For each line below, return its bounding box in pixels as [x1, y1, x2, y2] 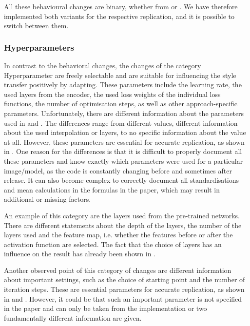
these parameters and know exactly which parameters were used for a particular [4, 155, 243, 166]
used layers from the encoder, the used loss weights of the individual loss [4, 89, 221, 99]
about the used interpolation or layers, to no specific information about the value [4, 127, 246, 137]
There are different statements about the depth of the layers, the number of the [4, 220, 242, 230]
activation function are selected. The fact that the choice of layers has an [4, 239, 222, 249]
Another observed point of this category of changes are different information [4, 265, 231, 275]
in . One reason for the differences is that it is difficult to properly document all [4, 146, 242, 156]
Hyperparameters [4, 41, 74, 53]
